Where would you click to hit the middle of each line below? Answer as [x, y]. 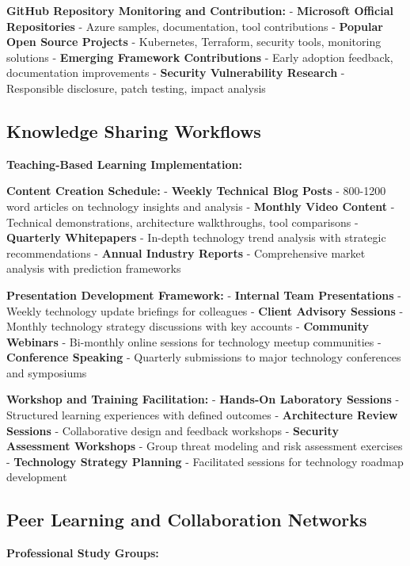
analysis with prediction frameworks [94, 268]
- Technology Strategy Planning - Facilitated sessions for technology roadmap [205, 461]
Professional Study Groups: [83, 553]
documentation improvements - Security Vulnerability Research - [176, 73]
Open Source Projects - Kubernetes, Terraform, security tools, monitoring [194, 42]
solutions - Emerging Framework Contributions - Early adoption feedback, [200, 57]
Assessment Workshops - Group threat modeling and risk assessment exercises [205, 446]
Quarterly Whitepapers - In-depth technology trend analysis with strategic [196, 237]
